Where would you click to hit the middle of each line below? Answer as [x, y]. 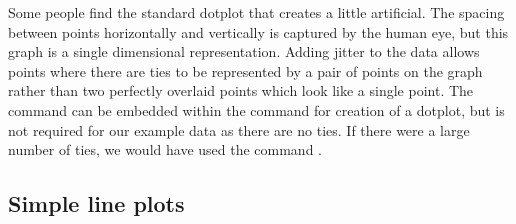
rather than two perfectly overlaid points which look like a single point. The [241, 90]
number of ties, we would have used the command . [165, 149]
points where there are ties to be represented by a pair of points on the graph [245, 70]
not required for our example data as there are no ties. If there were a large [239, 129]
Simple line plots [96, 203]
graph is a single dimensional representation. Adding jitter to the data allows [244, 51]
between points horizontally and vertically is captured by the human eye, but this [258, 31]
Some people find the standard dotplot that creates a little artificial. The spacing [256, 12]
